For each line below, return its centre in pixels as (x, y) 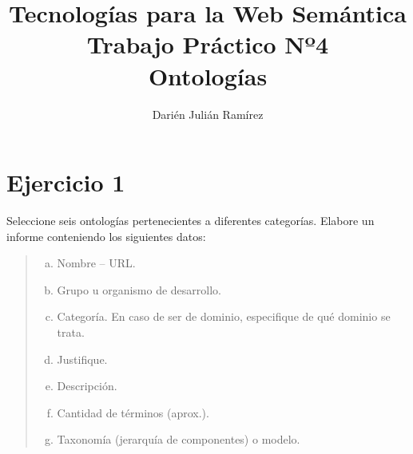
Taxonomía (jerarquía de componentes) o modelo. (179, 439)
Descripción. (87, 386)
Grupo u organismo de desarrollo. (139, 289)
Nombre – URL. (96, 263)
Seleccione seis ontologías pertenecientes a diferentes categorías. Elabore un (191, 221)
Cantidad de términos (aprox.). (133, 412)
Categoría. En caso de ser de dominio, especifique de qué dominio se (224, 316)
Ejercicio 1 (66, 182)
